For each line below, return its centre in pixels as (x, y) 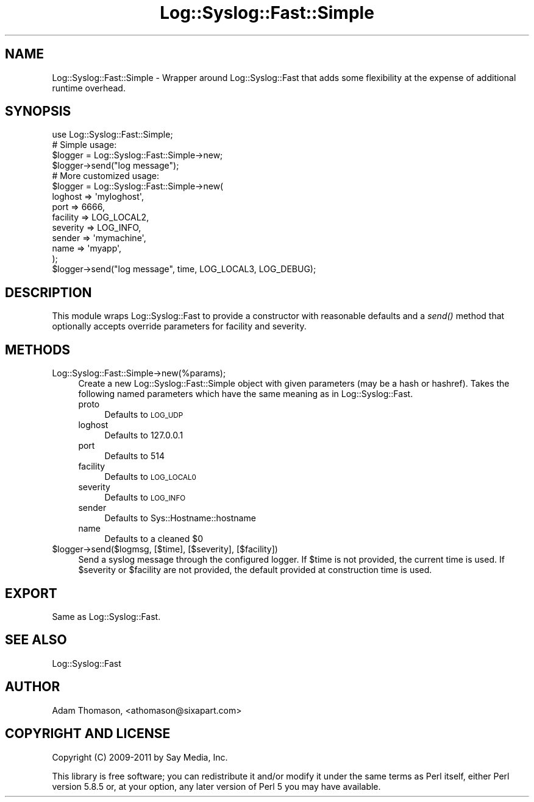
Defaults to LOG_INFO (145, 498)
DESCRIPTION (48, 292)
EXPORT (31, 593)
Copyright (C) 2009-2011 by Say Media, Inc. (140, 757)
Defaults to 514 (134, 456)
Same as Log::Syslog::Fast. (106, 616)
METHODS (38, 350)
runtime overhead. (89, 88)
